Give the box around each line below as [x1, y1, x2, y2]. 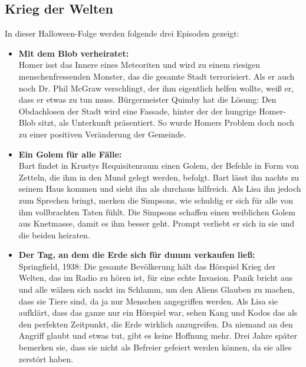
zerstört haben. [18, 352, 74, 365]
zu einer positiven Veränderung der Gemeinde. [18, 127, 186, 140]
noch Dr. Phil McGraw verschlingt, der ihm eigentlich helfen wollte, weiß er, [18, 81, 294, 94]
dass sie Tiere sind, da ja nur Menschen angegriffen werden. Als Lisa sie [18, 294, 278, 307]
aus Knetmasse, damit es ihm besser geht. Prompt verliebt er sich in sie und [18, 217, 294, 230]
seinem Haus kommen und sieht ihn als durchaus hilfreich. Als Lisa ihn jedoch [18, 182, 301, 195]
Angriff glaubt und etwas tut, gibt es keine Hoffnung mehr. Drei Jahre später [18, 329, 297, 342]
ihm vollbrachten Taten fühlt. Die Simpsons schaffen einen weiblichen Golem [18, 205, 295, 218]
